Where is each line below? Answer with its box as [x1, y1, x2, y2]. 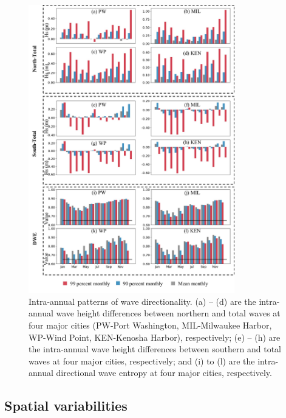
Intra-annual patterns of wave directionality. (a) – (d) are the [29, 294, 256, 307]
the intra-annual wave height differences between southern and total [29, 343, 281, 355]
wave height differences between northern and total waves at [56, 307, 281, 319]
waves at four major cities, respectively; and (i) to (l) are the [29, 354, 255, 367]
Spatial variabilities [4, 396, 128, 415]
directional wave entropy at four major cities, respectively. [56, 366, 272, 379]
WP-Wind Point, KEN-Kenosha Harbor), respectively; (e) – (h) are [29, 330, 281, 343]
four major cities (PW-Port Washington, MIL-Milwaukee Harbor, [29, 318, 272, 331]
